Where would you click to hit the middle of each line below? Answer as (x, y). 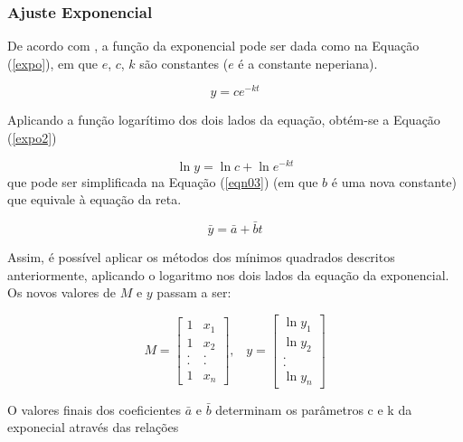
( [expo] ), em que (52, 63)
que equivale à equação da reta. (94, 199)
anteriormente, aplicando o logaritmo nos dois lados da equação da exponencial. (228, 274)
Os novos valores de (62, 292)
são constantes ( (184, 63)
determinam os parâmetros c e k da (314, 409)
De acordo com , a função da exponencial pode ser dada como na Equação (213, 46)
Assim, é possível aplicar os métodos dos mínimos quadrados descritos (201, 257)
